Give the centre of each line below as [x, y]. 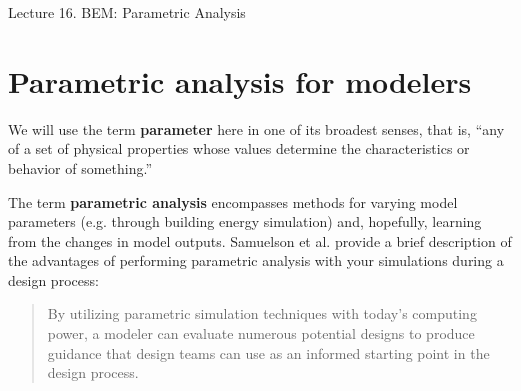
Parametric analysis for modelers [240, 80]
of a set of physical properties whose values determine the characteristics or [239, 148]
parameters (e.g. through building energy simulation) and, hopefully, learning [245, 221]
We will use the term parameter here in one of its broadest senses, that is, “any [256, 128]
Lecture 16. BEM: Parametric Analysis [127, 12]
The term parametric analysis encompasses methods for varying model [233, 201]
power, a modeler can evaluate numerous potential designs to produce [261, 333]
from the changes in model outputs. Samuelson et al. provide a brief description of [260, 240]
